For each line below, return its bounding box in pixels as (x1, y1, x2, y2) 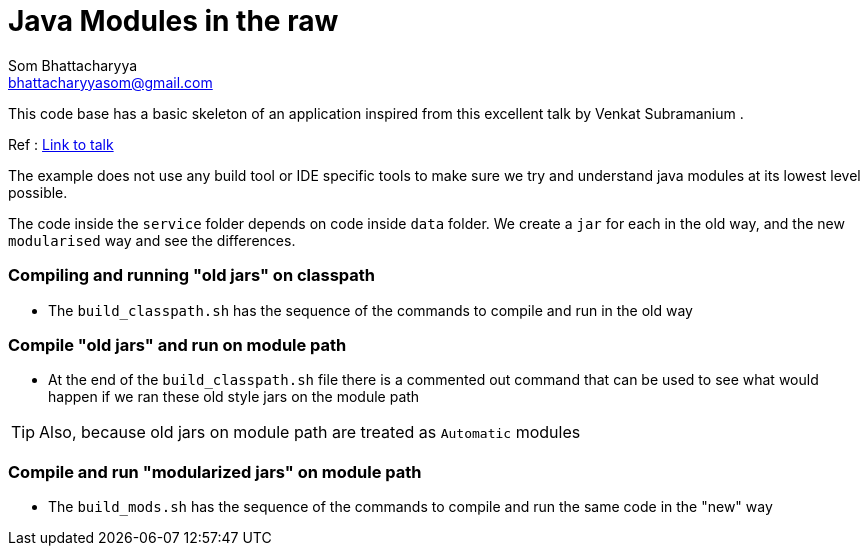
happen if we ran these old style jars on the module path (48, 388, 420, 406)
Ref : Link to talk (8, 135, 114, 153)
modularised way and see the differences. (8, 231, 296, 249)
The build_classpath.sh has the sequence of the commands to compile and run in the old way (48, 301, 693, 319)
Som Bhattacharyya (8, 56, 138, 74)
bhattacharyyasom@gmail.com (8, 73, 213, 91)
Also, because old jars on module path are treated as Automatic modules (39, 422, 581, 443)
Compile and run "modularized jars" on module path (8, 461, 422, 482)
